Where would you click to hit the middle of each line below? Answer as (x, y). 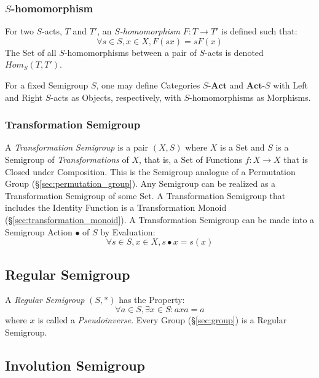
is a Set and (242, 147)
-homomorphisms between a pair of (130, 52)
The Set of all (31, 52)
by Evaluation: (128, 231)
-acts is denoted (234, 52)
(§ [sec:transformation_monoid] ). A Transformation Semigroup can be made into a (160, 219)
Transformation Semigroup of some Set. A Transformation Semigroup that (145, 195)
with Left (290, 85)
